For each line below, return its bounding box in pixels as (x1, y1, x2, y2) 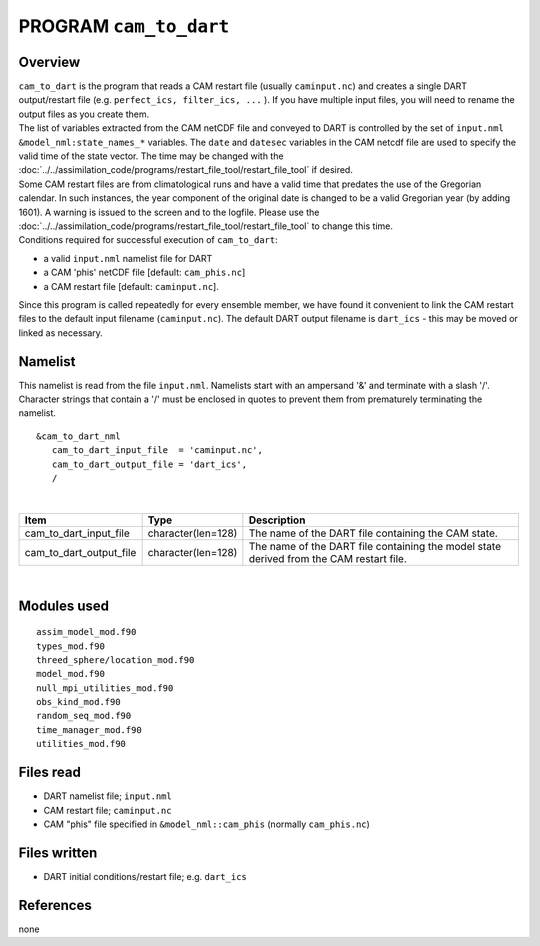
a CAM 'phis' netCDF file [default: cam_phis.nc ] (43, 266, 246, 279)
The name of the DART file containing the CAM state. (248, 526, 499, 540)
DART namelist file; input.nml (43, 790, 172, 802)
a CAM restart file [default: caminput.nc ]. (43, 280, 219, 292)
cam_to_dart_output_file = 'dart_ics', (51, 458, 248, 470)
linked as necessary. (18, 326, 104, 339)
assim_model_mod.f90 (36, 626, 137, 638)
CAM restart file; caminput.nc (43, 804, 172, 816)
